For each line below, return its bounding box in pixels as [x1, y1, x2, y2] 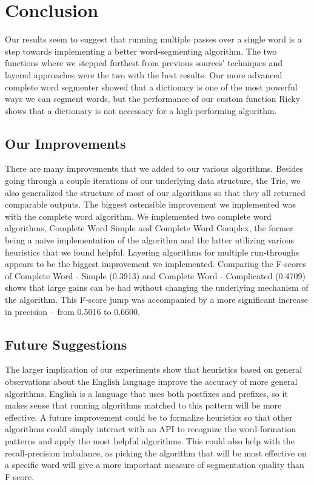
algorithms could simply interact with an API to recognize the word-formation [5, 422, 296, 435]
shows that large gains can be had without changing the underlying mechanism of [5, 281, 309, 294]
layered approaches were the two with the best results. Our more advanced [5, 68, 282, 81]
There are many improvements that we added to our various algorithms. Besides [5, 162, 303, 175]
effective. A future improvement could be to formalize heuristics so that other [5, 410, 293, 423]
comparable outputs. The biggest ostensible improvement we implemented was [5, 198, 296, 211]
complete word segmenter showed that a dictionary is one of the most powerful [5, 80, 298, 93]
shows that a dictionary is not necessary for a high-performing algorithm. [5, 104, 277, 117]
